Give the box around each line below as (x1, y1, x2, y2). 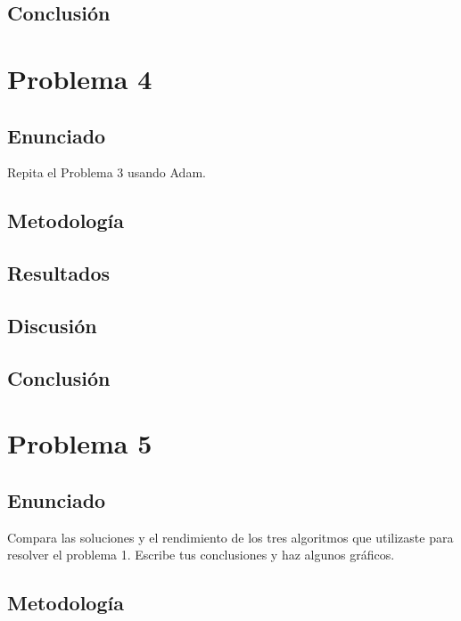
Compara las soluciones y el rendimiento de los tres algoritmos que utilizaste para (7, 527, 454, 546)
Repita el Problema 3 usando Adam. (7, 163, 206, 182)
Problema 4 (7, 60, 152, 96)
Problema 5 (7, 425, 152, 462)
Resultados (7, 259, 110, 287)
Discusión (7, 311, 97, 339)
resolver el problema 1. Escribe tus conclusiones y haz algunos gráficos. (7, 545, 395, 564)
